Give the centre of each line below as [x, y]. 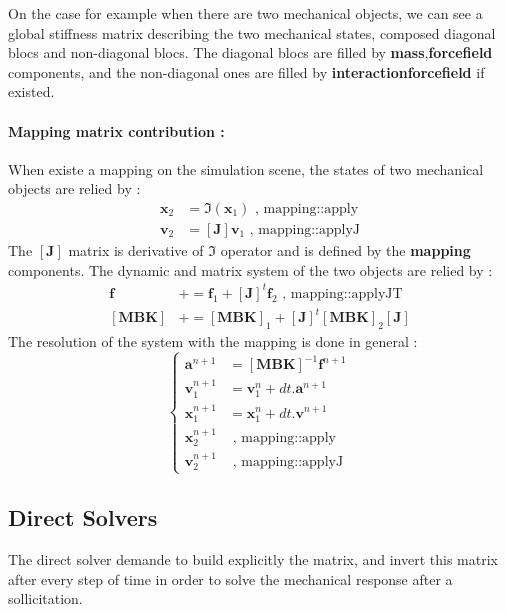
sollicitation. [45, 598]
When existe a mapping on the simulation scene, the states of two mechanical [246, 168]
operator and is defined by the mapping [345, 250]
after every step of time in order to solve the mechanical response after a [230, 578]
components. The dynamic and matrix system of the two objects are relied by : [250, 269]
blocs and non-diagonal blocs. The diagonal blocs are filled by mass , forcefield [250, 52]
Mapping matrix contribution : [116, 130]
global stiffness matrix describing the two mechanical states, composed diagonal [252, 32]
